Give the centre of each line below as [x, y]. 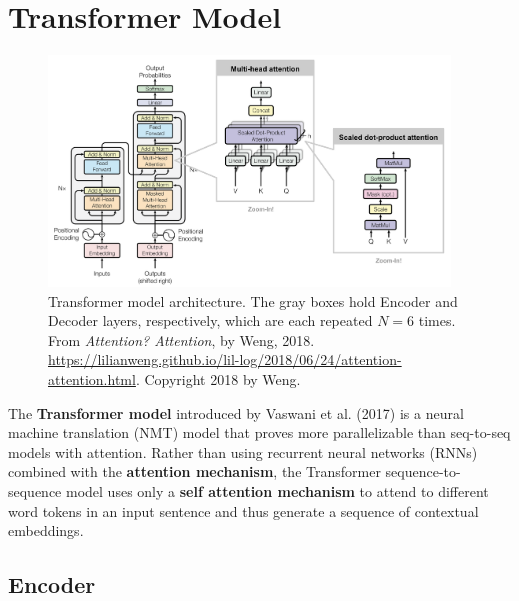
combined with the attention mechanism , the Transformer [194, 471]
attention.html [92, 379]
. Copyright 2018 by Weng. [218, 379]
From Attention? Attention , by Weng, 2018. [181, 339]
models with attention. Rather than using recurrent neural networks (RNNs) [243, 451]
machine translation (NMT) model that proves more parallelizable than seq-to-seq [259, 432]
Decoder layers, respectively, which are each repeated [210, 320]
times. [437, 320]
